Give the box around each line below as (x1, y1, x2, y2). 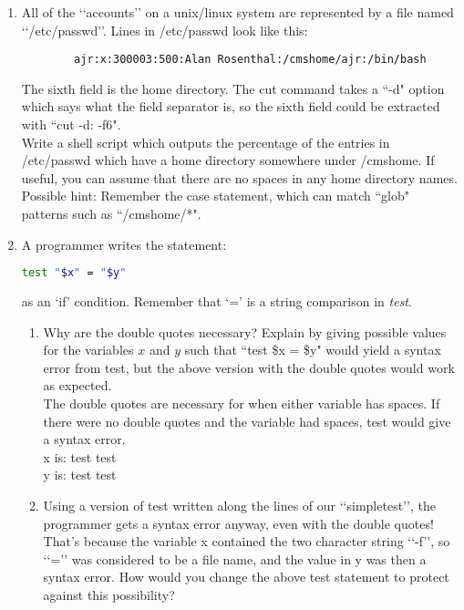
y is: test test (43, 465, 117, 484)
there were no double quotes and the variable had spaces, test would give (43, 411, 451, 430)
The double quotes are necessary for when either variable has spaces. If (43, 394, 440, 413)
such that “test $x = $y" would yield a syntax (184, 340, 441, 359)
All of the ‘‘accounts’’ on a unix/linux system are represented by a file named (21, 3, 454, 21)
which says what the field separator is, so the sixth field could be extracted (21, 97, 440, 116)
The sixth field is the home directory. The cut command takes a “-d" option (21, 78, 445, 98)
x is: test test (43, 447, 117, 466)
